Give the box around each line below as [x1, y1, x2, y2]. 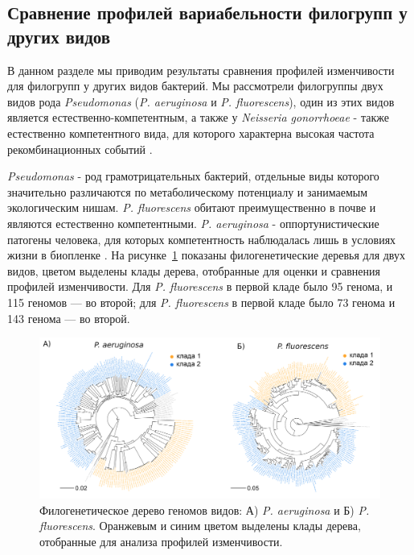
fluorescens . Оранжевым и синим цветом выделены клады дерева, [39, 517, 361, 534]
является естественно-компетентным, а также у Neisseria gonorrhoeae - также [7, 109, 389, 126]
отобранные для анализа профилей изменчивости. [39, 532, 283, 549]
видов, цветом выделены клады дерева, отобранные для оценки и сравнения [7, 262, 380, 279]
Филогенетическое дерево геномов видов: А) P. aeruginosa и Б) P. [39, 501, 370, 518]
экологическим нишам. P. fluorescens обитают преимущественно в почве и [7, 199, 376, 216]
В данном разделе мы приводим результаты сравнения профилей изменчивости [7, 61, 395, 78]
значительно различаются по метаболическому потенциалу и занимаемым [7, 183, 368, 200]
